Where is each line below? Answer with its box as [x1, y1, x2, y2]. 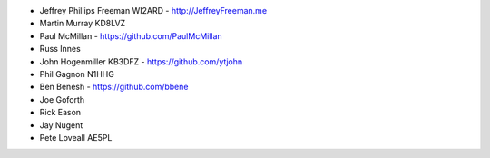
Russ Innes [39, 44, 81, 54]
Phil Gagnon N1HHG [39, 68, 115, 79]
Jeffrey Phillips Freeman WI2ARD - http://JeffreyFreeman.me [39, 5, 268, 15]
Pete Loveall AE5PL [39, 132, 113, 143]
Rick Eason [39, 107, 82, 118]
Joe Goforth [39, 94, 85, 104]
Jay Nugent [39, 119, 83, 131]
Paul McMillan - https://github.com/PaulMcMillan [39, 30, 222, 41]
